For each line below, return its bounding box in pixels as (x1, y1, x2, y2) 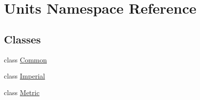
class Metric (4, 87, 40, 97)
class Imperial (4, 71, 45, 81)
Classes (4, 31, 41, 46)
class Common (4, 54, 47, 64)
